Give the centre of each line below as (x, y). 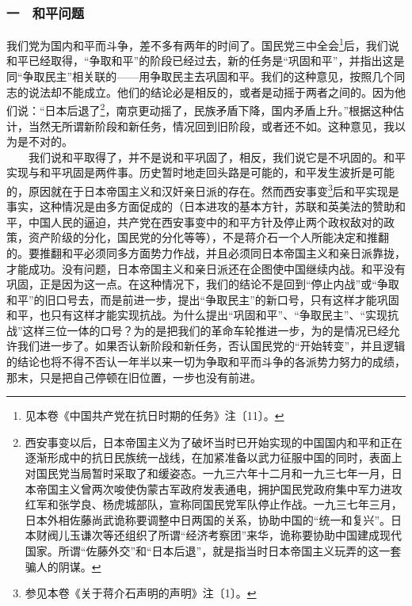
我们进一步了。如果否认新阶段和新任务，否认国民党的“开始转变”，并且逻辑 (211, 346)
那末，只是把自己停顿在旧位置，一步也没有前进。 (134, 377)
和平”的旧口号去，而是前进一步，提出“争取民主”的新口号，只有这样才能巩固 (203, 299)
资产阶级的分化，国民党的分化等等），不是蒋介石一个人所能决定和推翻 (208, 237)
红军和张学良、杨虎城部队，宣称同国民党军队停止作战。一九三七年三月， (214, 504)
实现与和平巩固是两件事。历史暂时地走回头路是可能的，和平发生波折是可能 (200, 172)
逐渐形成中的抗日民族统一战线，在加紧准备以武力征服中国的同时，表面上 (214, 457)
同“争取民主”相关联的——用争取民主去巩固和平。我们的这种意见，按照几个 (200, 76)
